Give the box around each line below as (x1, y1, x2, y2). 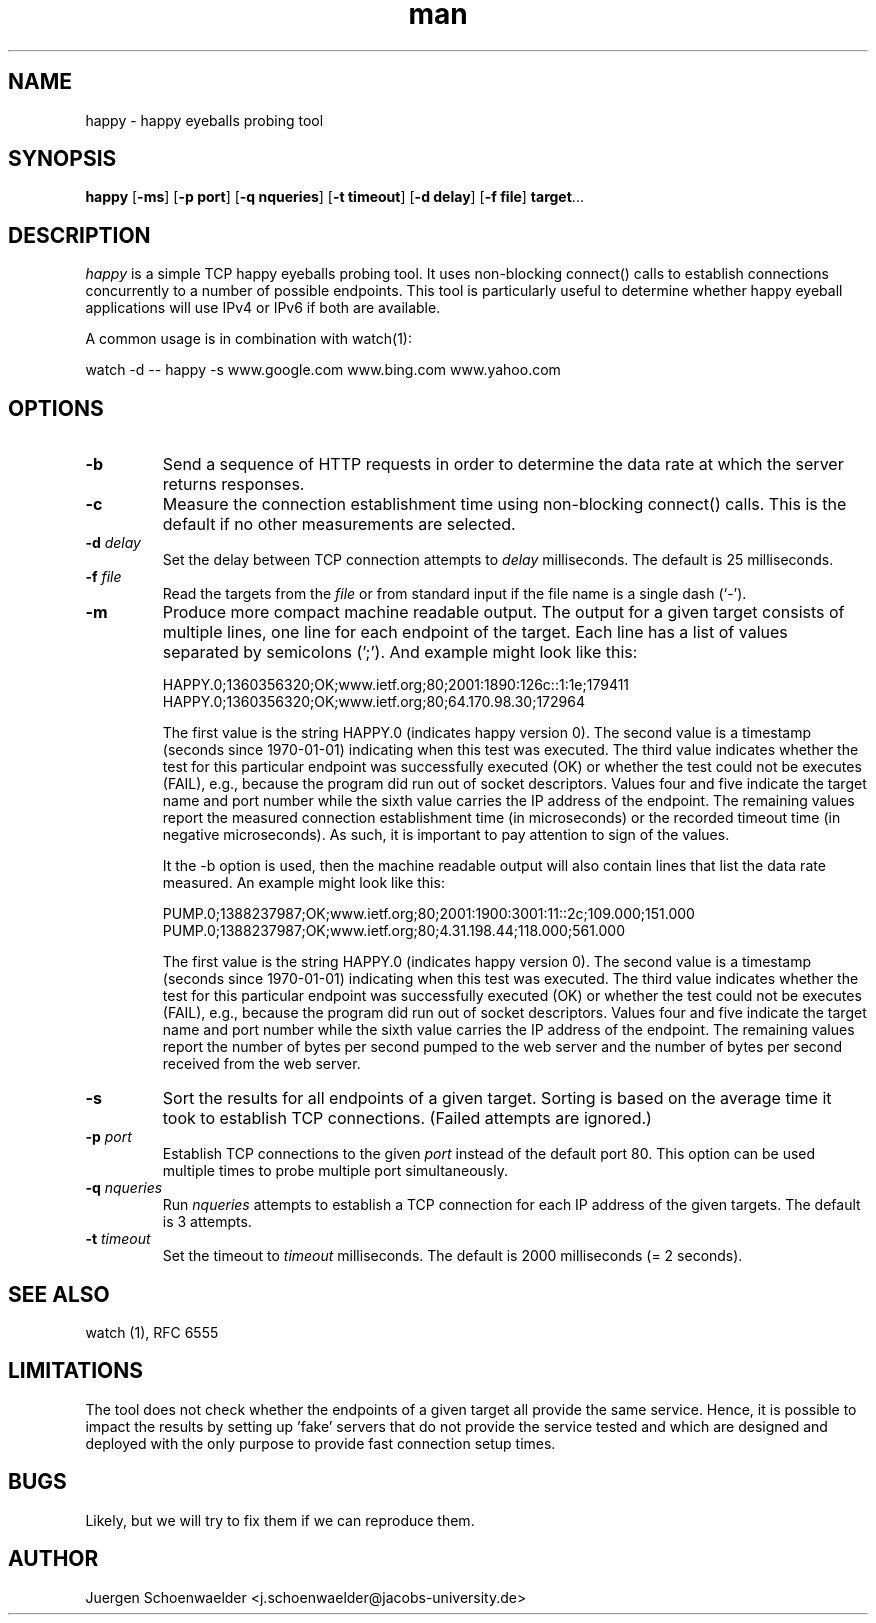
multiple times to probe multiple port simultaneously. (162, 1162, 508, 1180)
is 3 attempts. (162, 1213, 252, 1231)
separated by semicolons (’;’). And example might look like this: (162, 642, 638, 663)
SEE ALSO (8, 1281, 110, 1307)
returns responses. (162, 474, 305, 495)
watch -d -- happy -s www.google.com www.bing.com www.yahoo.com (85, 361, 561, 379)
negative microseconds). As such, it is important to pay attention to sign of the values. (162, 826, 730, 844)
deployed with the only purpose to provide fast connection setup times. (85, 1434, 556, 1452)
